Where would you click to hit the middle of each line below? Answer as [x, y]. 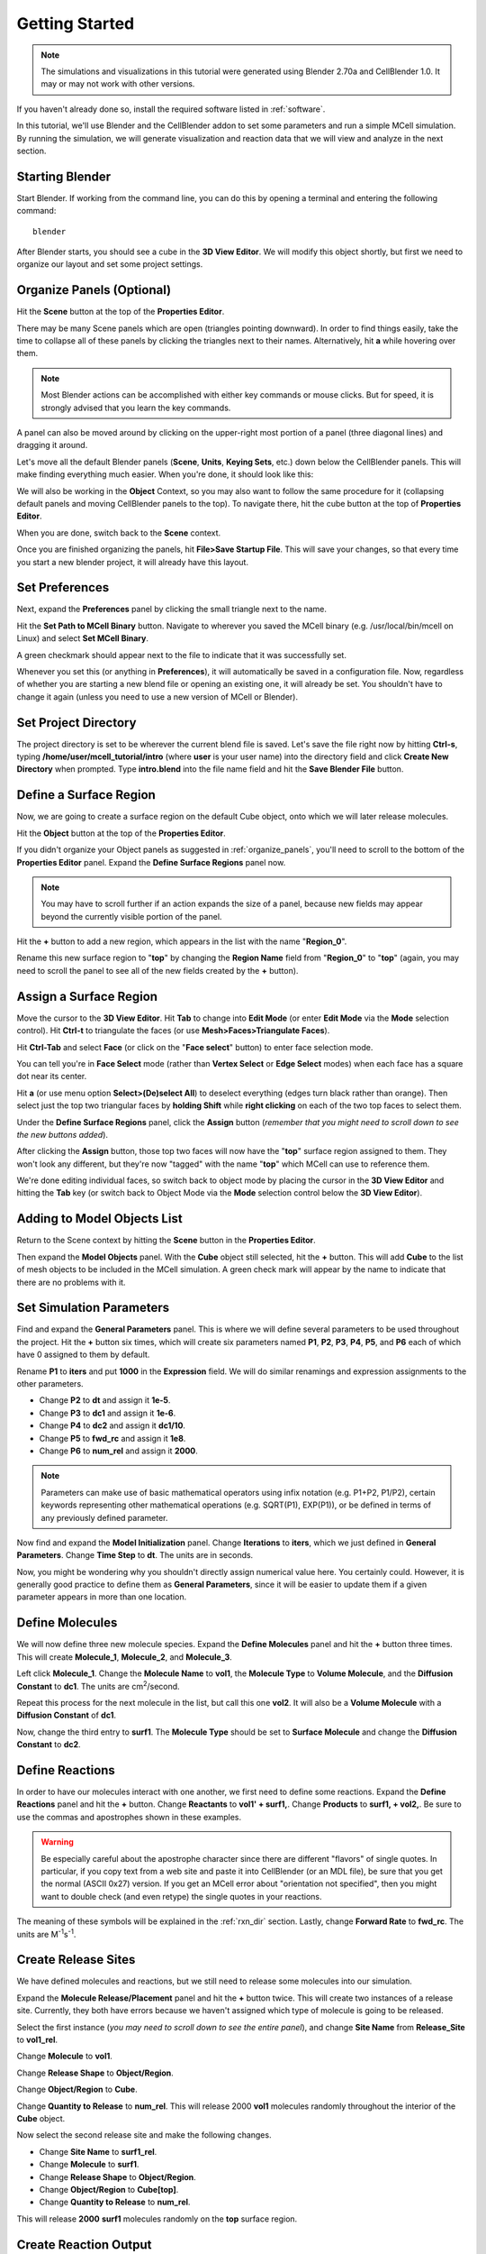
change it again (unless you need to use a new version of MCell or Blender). [157, 696]
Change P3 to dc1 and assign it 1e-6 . [108, 1413]
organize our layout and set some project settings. [110, 264]
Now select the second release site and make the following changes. [144, 2135]
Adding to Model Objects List [100, 1219]
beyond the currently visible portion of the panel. [131, 916]
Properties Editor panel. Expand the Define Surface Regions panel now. [151, 862]
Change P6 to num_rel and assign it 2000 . [118, 1451]
